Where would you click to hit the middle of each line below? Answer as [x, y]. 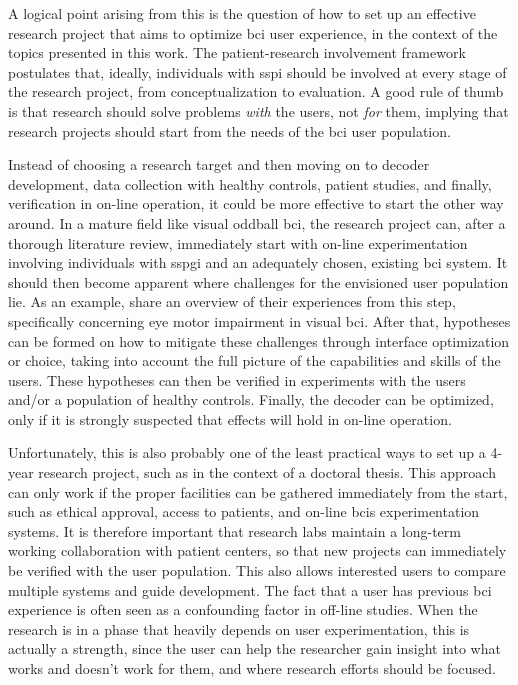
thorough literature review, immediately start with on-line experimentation [238, 242]
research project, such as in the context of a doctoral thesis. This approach [267, 472]
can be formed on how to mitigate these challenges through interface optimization [259, 340]
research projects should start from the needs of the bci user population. [229, 130]
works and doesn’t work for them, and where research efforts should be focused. [252, 668]
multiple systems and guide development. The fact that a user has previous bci [250, 589]
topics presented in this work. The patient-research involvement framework [237, 52]
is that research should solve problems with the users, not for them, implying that [258, 110]
